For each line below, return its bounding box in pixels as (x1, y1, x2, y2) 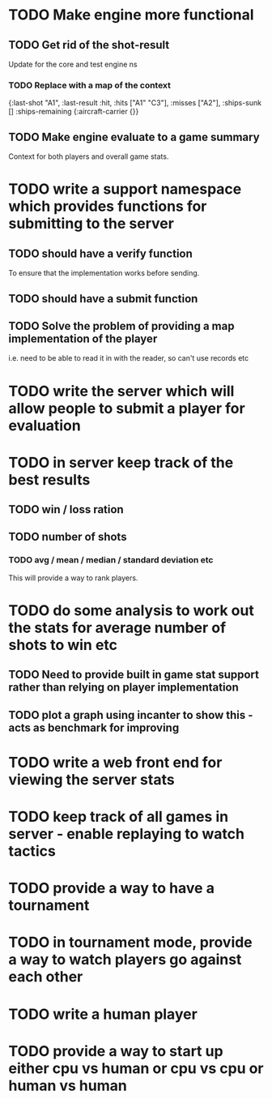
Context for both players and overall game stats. (8, 152, 169, 161)
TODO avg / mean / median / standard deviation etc (8, 554, 214, 566)
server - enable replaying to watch (8, 825, 245, 844)
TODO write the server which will (8, 382, 235, 400)
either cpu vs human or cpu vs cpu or (8, 1059, 265, 1077)
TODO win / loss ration (8, 502, 124, 516)
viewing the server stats (8, 770, 176, 789)
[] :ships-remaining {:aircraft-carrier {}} (8, 107, 139, 117)
